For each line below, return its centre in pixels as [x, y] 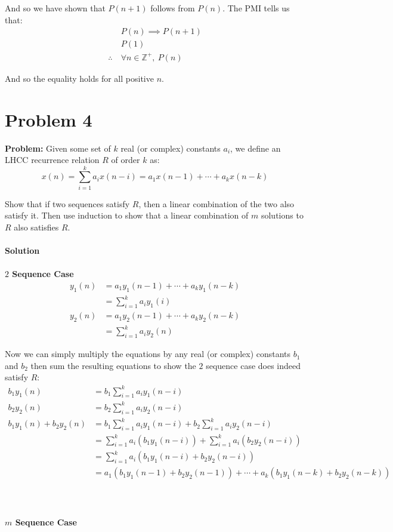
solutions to [282, 215]
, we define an [256, 148]
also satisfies [36, 227]
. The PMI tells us [256, 8]
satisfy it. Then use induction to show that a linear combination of [127, 215]
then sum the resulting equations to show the [113, 365]
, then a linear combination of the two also [216, 203]
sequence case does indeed [253, 365]
